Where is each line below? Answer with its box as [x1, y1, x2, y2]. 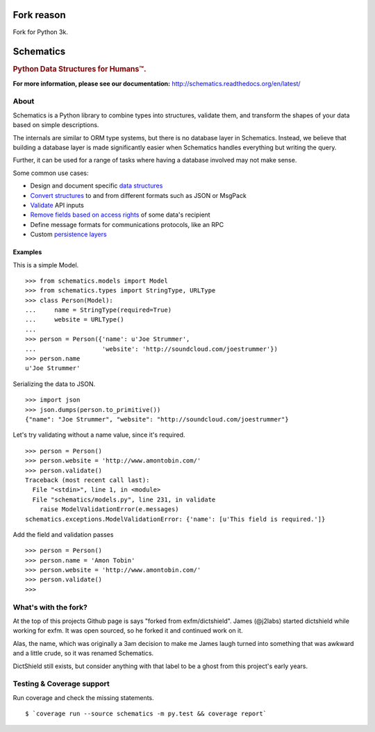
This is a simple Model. [12, 260, 79, 269]
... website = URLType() [25, 316, 124, 324]
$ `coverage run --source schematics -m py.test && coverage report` [25, 710, 267, 718]
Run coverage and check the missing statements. [12, 693, 154, 701]
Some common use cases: [12, 169, 90, 177]
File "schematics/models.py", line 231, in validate [32, 495, 216, 504]
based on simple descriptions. [12, 121, 99, 129]
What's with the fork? [12, 602, 88, 612]
